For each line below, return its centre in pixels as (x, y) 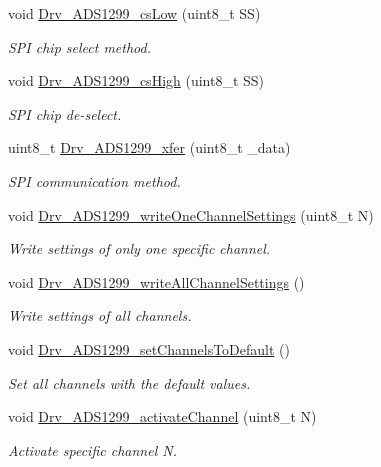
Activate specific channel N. (92, 449)
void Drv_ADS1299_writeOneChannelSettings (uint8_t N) (191, 214)
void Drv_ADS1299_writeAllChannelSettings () (156, 281)
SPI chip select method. (79, 46)
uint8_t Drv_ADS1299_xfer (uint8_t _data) (149, 147)
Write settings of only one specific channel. (139, 248)
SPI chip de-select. (65, 113)
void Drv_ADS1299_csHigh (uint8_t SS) (136, 80)
